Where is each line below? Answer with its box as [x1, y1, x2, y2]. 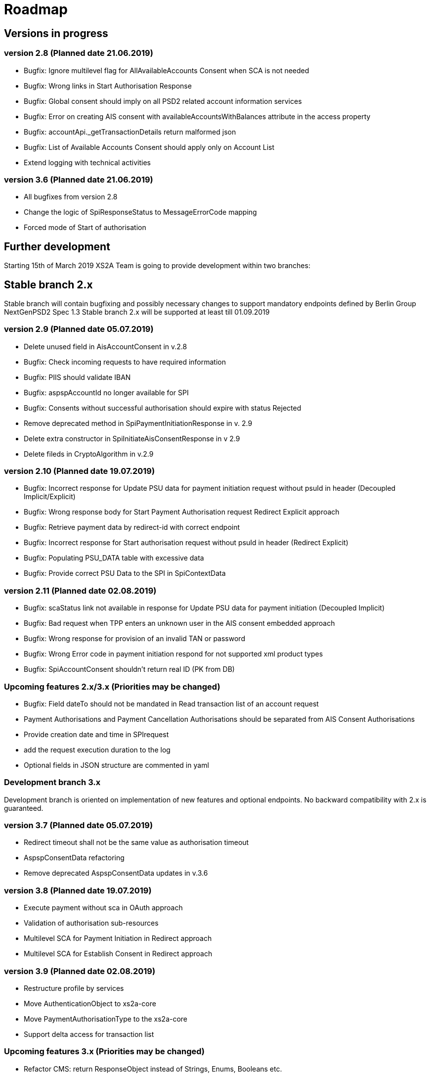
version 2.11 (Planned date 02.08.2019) [4, 585, 157, 596]
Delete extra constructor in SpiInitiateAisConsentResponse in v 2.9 [24, 434, 240, 443]
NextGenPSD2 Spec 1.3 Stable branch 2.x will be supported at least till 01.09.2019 [4, 307, 270, 316]
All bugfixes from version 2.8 [24, 192, 118, 201]
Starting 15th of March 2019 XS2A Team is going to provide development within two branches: [4, 261, 310, 270]
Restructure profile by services [24, 983, 124, 992]
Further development [4, 240, 110, 253]
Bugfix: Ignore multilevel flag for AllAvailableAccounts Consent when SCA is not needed [24, 66, 309, 75]
